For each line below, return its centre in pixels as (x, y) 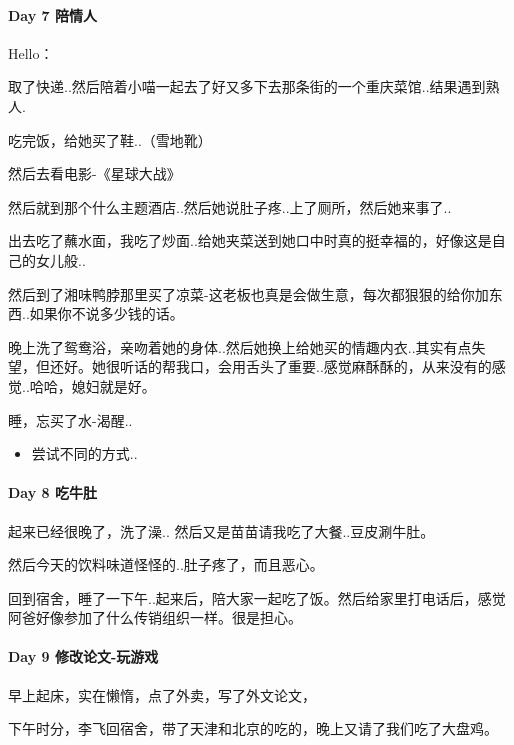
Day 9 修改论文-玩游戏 (83, 656)
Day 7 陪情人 (52, 14)
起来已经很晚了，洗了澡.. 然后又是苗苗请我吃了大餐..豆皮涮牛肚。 (221, 530)
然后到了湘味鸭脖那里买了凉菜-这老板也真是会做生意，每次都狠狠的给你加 (248, 293)
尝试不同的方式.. (84, 453)
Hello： (31, 52)
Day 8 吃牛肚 (52, 492)
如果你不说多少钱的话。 (106, 313)
